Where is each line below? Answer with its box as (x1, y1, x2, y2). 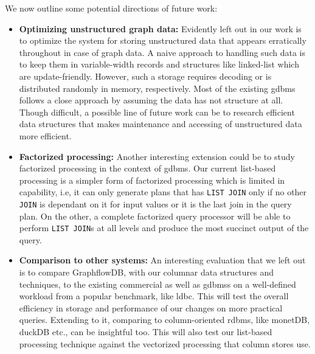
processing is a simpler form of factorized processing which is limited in (19, 173, 285, 186)
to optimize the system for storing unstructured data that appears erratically (19, 34, 306, 47)
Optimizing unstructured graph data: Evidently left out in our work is (19, 22, 302, 35)
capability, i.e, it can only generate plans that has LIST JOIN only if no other (19, 186, 307, 198)
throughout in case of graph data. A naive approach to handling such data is (19, 46, 305, 58)
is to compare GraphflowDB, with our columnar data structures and (19, 266, 274, 279)
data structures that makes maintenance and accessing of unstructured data (19, 117, 302, 130)
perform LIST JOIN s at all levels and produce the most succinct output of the (19, 221, 309, 234)
